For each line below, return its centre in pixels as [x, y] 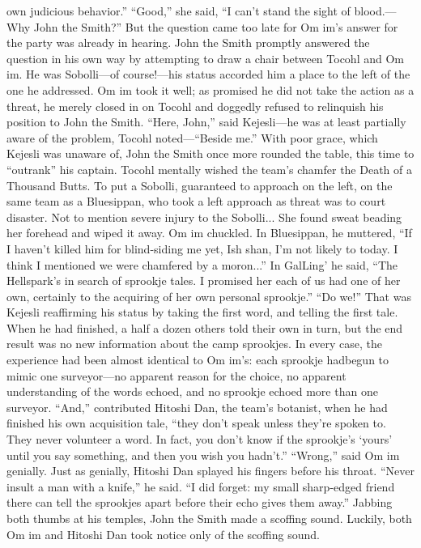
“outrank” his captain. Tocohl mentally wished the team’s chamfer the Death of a [209, 169]
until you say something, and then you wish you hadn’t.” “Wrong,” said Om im [203, 455]
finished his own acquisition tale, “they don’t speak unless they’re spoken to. [196, 423]
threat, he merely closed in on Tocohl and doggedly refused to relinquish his [195, 106]
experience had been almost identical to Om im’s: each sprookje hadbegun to [198, 360]
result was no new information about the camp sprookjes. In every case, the [195, 344]
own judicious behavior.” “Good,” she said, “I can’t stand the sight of [179, 11]
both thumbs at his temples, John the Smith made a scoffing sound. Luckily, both [209, 518]
